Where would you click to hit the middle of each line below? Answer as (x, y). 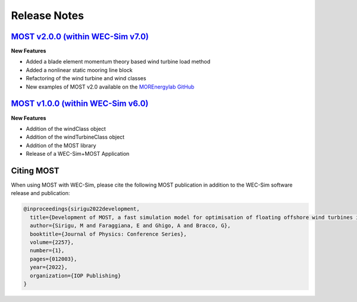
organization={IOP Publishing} (76, 276)
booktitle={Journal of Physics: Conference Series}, (108, 234)
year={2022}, (49, 267)
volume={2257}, (52, 242)
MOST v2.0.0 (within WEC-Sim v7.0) (80, 37)
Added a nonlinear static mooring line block (79, 70)
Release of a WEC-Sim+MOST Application (78, 154)
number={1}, (47, 251)
